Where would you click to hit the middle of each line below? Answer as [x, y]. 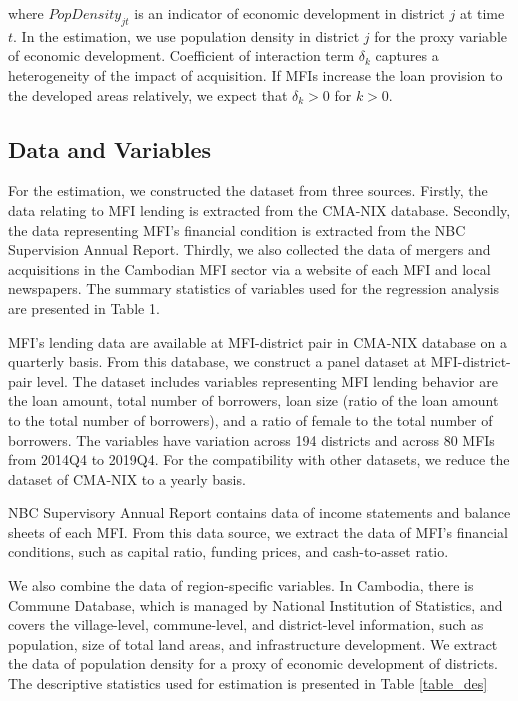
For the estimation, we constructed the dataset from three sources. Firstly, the [248, 190]
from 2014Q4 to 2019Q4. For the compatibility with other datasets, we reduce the [259, 459]
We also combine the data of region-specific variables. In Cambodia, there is [241, 585]
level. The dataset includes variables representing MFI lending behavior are [267, 380]
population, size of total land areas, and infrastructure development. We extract [253, 643]
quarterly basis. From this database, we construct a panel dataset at [217, 361]
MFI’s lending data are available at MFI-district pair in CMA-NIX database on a [257, 341]
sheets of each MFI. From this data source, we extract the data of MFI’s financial [258, 531]
